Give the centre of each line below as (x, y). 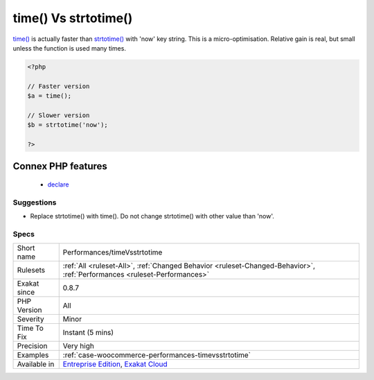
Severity (30, 319)
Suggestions (35, 202)
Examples (33, 355)
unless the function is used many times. (69, 48)
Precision (32, 346)
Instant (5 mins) (88, 333)
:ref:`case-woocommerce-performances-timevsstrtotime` (157, 355)
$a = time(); (50, 96)
